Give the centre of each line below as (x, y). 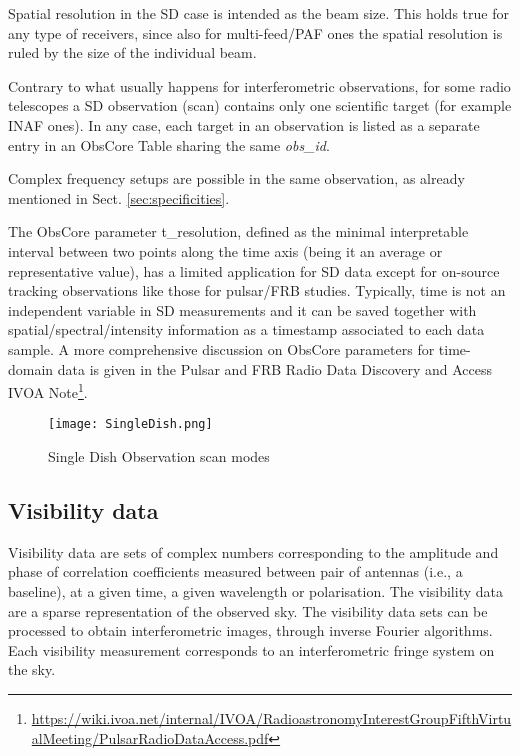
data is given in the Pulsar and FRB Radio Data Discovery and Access (275, 368)
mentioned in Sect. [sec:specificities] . (119, 197)
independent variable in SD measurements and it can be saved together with (242, 309)
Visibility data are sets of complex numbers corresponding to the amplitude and (253, 551)
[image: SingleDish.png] (130, 424)
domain (31, 368)
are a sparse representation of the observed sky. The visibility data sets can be (248, 610)
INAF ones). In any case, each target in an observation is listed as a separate (244, 124)
